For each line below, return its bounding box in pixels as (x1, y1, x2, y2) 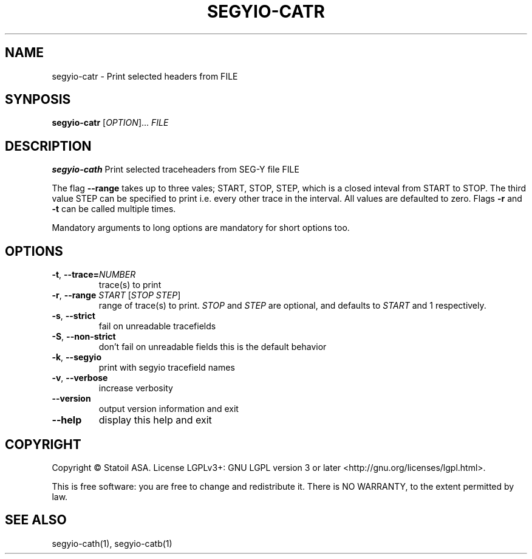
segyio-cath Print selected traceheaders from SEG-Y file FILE (52, 164, 299, 175)
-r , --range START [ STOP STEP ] (52, 290, 181, 301)
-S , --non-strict (52, 331, 116, 342)
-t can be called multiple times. (52, 204, 176, 214)
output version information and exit (98, 403, 239, 414)
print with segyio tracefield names (98, 362, 235, 373)
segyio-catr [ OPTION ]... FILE (52, 117, 169, 128)
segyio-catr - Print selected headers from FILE (52, 70, 238, 81)
